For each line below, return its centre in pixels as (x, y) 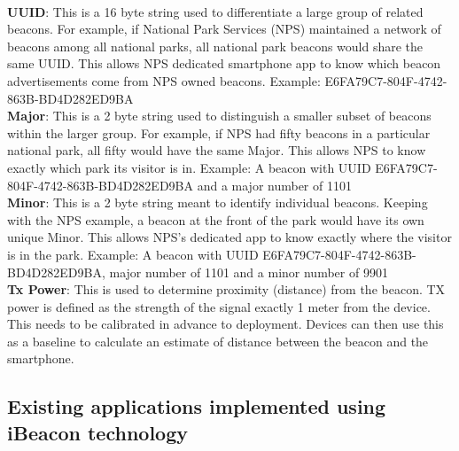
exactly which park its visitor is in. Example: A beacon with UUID (189, 167)
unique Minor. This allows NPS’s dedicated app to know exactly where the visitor (229, 237)
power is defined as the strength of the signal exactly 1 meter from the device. (219, 306)
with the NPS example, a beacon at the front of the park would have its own (216, 219)
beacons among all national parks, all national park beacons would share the (215, 46)
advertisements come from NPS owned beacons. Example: (164, 80)
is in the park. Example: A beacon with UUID (133, 254)
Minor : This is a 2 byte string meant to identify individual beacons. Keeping (218, 202)
